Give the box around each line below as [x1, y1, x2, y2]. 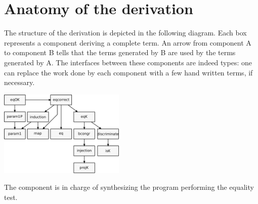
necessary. [4, 77, 35, 88]
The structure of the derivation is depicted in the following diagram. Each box [4, 27, 247, 38]
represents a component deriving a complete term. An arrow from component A [4, 37, 251, 48]
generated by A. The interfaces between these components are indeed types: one [4, 57, 252, 67]
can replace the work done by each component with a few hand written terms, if [4, 67, 253, 77]
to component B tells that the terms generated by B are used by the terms [4, 47, 236, 58]
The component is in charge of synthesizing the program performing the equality [4, 182, 254, 192]
